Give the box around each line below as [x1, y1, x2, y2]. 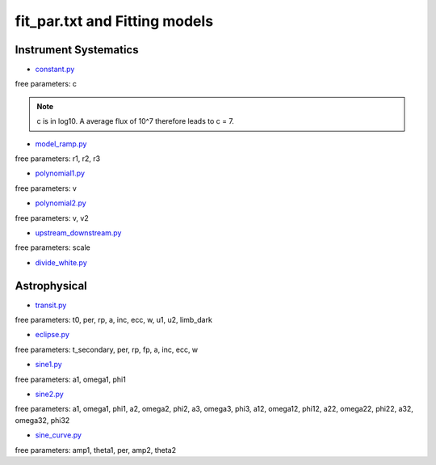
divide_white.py [35, 257, 88, 267]
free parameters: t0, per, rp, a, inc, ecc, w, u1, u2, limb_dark [15, 315, 213, 325]
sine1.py [35, 360, 62, 370]
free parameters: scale [15, 243, 90, 252]
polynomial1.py [35, 168, 85, 178]
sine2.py [35, 389, 64, 399]
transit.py [35, 300, 67, 310]
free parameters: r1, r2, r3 [15, 154, 101, 163]
